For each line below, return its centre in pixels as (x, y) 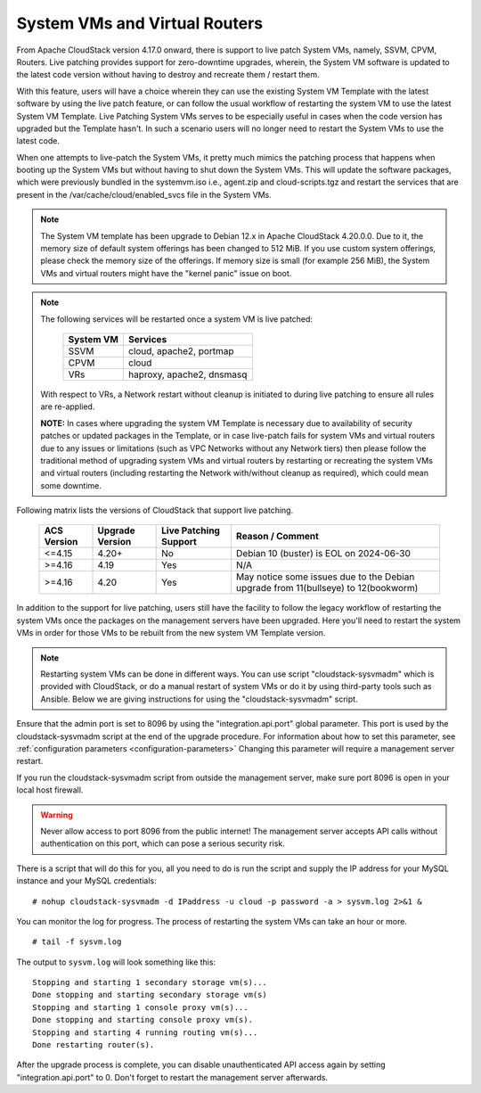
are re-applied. (68, 407)
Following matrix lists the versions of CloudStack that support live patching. (155, 510)
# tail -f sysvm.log (77, 942)
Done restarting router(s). (94, 1045)
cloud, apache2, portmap (181, 350)
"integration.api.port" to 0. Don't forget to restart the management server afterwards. (172, 1077)
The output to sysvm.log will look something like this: (116, 962)
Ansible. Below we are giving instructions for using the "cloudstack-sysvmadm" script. (199, 699)
